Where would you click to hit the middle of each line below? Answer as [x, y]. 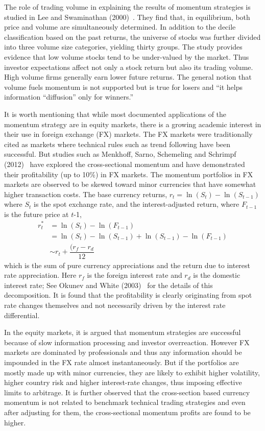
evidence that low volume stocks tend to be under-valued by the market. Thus [127, 56]
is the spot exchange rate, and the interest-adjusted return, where [137, 204]
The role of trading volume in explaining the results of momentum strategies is [127, 7]
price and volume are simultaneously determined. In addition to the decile [120, 27]
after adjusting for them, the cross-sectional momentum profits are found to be [127, 412]
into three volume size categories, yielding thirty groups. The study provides [123, 47]
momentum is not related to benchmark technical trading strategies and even [125, 402]
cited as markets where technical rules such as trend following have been [117, 144]
